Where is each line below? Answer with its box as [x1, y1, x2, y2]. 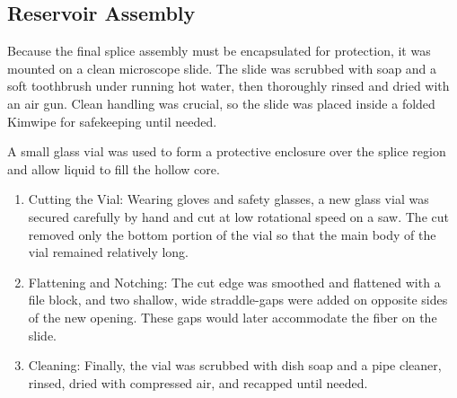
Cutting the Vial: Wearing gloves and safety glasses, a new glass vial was [28, 190, 429, 208]
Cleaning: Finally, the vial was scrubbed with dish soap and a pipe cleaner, [28, 356, 442, 375]
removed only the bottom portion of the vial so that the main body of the [28, 225, 436, 243]
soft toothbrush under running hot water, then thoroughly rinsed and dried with [7, 76, 450, 95]
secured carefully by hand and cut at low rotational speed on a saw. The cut [28, 207, 449, 226]
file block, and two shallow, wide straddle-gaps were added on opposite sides [28, 290, 448, 309]
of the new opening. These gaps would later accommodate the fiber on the [28, 307, 437, 326]
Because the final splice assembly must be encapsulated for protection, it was [7, 41, 431, 60]
